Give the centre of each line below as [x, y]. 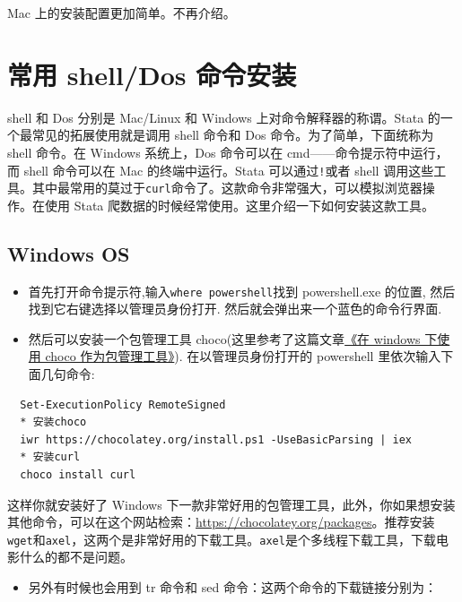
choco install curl [78, 475]
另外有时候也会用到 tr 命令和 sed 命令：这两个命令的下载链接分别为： [232, 587]
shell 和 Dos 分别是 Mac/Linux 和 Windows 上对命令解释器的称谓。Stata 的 [224, 117]
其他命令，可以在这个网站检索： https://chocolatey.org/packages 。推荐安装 [221, 522]
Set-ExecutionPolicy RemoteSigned [123, 404]
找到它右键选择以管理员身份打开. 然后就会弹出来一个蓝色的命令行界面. [235, 309]
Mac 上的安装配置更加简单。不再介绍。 [122, 13]
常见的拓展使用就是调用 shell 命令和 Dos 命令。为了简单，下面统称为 [233, 135]
